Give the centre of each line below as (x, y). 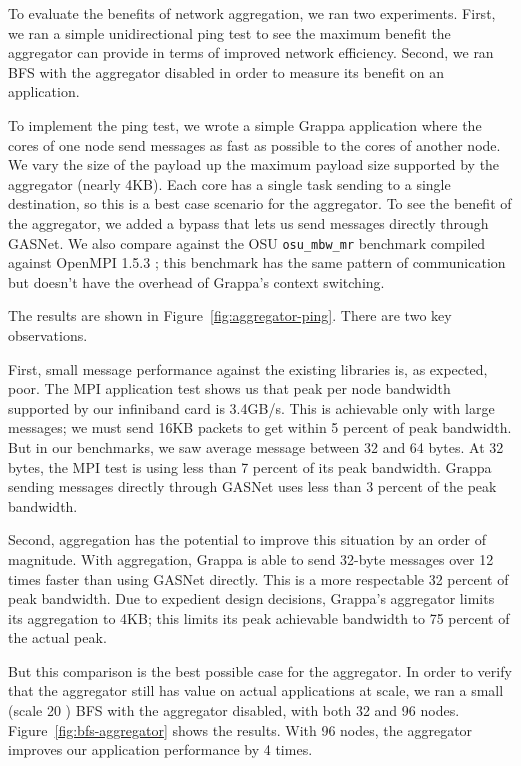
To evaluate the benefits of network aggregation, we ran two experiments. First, (252, 13)
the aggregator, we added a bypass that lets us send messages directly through (248, 222)
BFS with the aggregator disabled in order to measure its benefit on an (226, 71)
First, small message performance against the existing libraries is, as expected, (248, 368)
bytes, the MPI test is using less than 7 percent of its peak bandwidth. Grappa (250, 466)
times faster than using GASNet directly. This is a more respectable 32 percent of (258, 578)
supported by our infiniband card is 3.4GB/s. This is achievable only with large (251, 407)
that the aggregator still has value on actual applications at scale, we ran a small (256, 690)
